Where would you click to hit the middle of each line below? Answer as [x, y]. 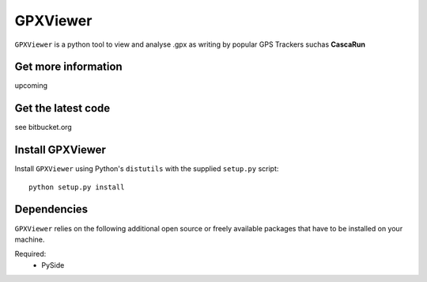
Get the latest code [62, 108]
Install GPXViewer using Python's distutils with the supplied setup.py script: [147, 169]
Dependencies [51, 210]
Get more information [68, 67]
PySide [53, 265]
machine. [30, 239]
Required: [30, 254]
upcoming [31, 86]
